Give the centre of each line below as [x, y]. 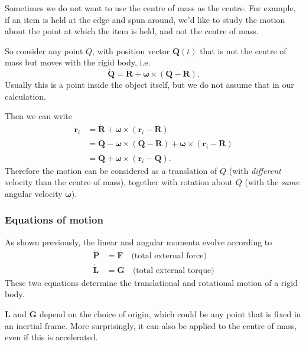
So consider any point [44, 50]
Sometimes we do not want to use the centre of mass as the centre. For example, [150, 8]
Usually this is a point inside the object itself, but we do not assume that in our [149, 85]
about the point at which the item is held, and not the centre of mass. [132, 31]
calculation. [26, 96]
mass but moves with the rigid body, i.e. [78, 62]
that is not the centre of [243, 50]
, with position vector [131, 50]
